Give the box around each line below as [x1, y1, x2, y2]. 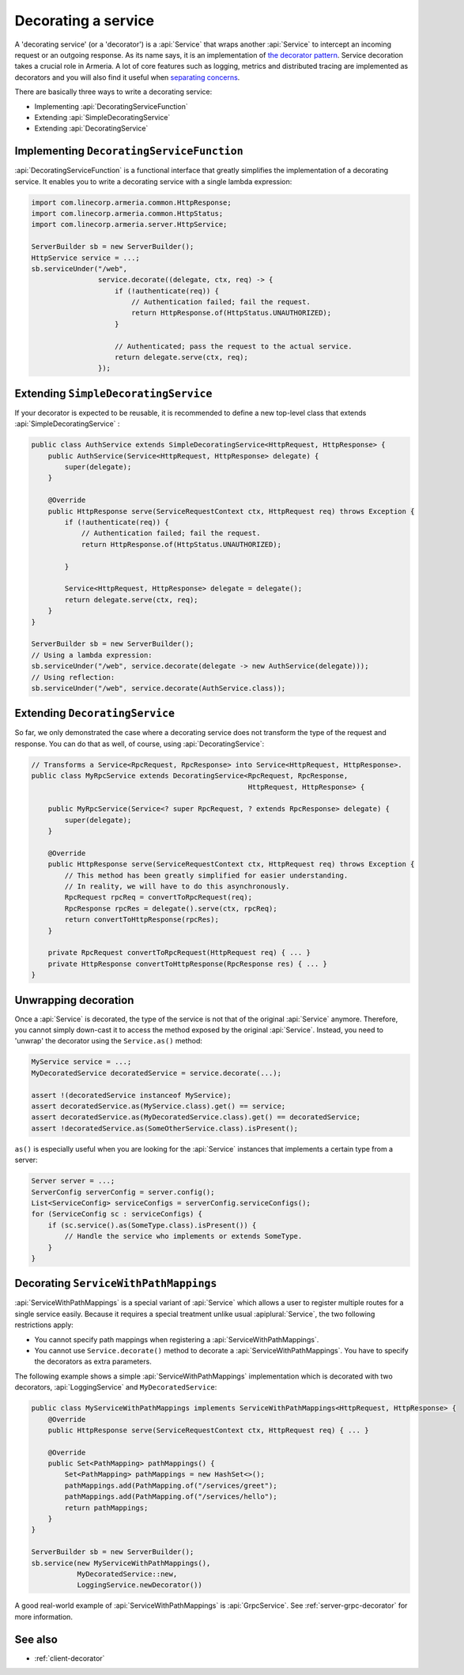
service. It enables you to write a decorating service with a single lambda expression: [14, 176, 292, 186]
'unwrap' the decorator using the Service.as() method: [14, 1036, 203, 1046]
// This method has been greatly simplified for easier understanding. [64, 870, 349, 880]
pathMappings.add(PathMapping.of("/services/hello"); [64, 1492, 277, 1501]
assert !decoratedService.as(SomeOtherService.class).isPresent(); [31, 1123, 299, 1133]
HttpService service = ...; [31, 253, 140, 262]
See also [14, 1632, 58, 1646]
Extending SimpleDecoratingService [14, 387, 213, 400]
